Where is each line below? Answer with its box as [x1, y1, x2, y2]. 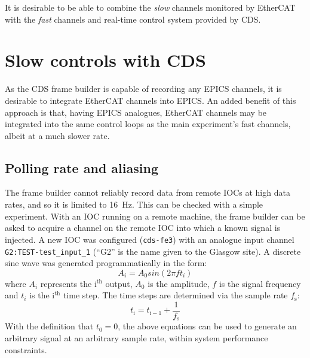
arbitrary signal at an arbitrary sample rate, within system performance [5, 332, 268, 344]
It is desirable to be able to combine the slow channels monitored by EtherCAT [5, 1, 296, 13]
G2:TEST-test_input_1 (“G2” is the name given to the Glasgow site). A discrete [5, 245, 301, 257]
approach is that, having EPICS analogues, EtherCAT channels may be [5, 106, 267, 118]
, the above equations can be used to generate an [118, 320, 297, 332]
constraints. [5, 343, 47, 356]
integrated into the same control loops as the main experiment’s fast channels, [5, 118, 291, 130]
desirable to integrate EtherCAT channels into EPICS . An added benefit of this [5, 94, 296, 106]
